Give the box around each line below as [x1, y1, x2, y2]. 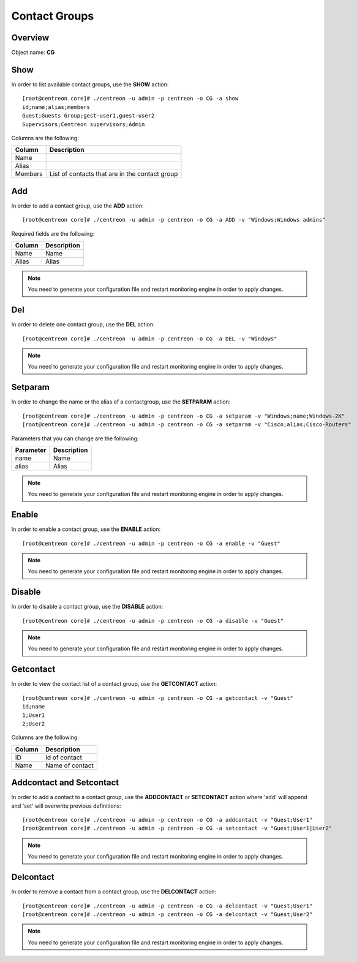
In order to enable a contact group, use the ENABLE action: [11, 525, 161, 533]
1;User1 [22, 712, 45, 719]
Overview [11, 32, 50, 43]
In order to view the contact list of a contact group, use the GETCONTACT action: [11, 680, 217, 688]
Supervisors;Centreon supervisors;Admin [22, 121, 145, 128]
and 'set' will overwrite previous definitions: [11, 802, 122, 810]
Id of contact [45, 753, 83, 762]
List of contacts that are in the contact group [49, 170, 178, 178]
